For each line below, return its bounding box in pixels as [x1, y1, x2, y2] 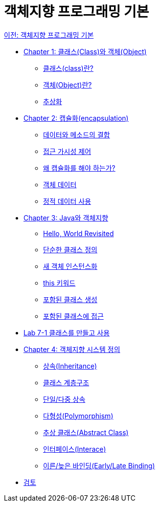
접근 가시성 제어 [43, 147, 91, 155]
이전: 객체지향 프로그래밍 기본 [4, 30, 94, 39]
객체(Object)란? [43, 80, 92, 89]
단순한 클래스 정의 [43, 245, 97, 254]
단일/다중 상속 [43, 395, 86, 403]
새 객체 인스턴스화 [43, 262, 97, 270]
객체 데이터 [43, 180, 77, 189]
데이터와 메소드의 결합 [43, 130, 110, 139]
